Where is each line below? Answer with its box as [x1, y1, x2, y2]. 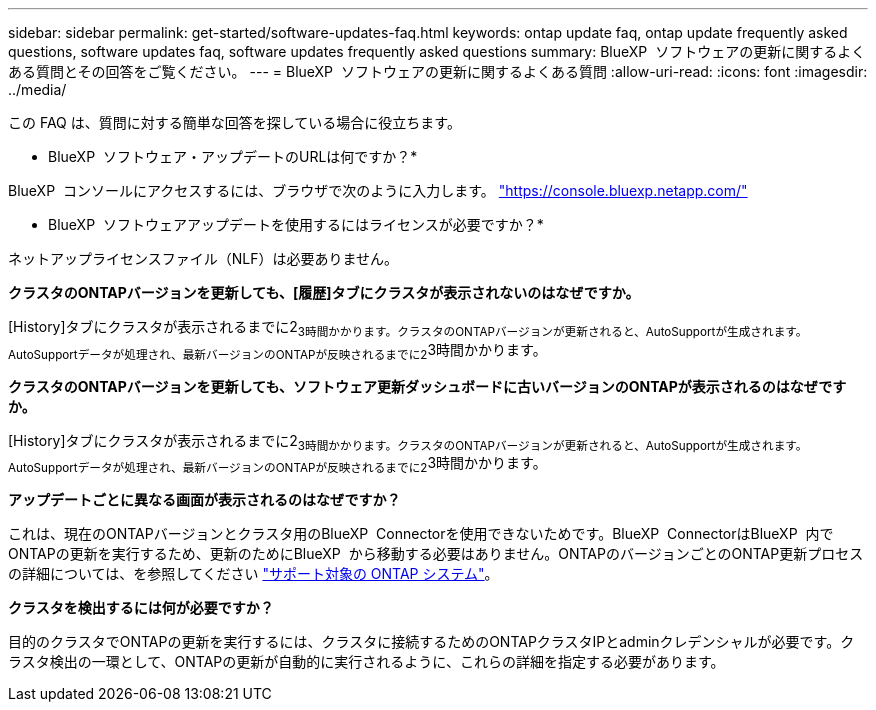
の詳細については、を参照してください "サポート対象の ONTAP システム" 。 [8, 565, 499, 583]
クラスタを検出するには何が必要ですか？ [8, 599, 274, 617]
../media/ [8, 81, 67, 98]
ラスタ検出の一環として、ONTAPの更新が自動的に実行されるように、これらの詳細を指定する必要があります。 [8, 653, 725, 671]
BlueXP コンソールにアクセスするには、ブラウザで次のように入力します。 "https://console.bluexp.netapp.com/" [8, 182, 748, 199]
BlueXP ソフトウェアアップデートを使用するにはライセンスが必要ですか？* [48, 216, 544, 233]
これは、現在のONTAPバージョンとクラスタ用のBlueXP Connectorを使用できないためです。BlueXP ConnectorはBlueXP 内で [8, 525, 834, 543]
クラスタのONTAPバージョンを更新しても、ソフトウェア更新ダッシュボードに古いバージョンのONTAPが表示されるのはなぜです [8, 377, 847, 395]
